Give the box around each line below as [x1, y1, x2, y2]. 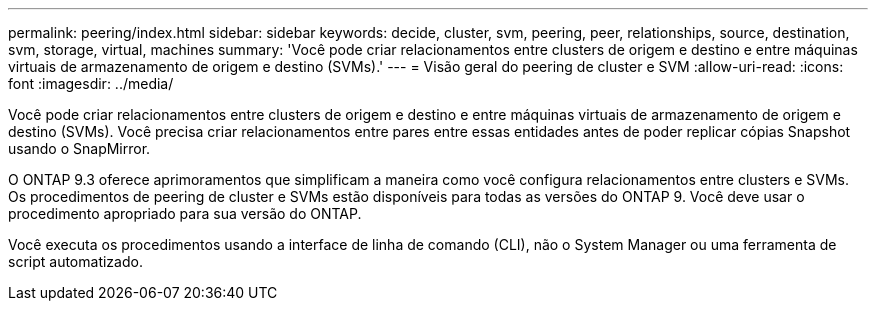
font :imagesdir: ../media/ [8, 75, 174, 92]
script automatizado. [8, 253, 143, 270]
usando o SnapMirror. [8, 140, 151, 157]
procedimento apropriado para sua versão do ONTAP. [8, 205, 362, 222]
